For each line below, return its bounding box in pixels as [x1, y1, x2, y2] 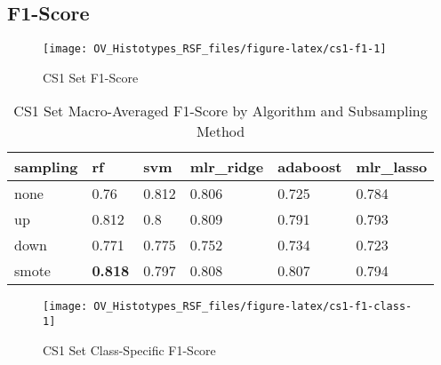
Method [196, 121, 245, 142]
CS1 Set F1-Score [43, 67, 139, 86]
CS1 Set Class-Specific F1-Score [43, 340, 216, 359]
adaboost [277, 156, 342, 178]
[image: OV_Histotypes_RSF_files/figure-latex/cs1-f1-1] [43, 43, 387, 56]
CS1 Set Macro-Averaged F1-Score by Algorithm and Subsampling [13, 100, 428, 122]
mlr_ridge [189, 156, 264, 178]
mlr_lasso [356, 156, 428, 178]
